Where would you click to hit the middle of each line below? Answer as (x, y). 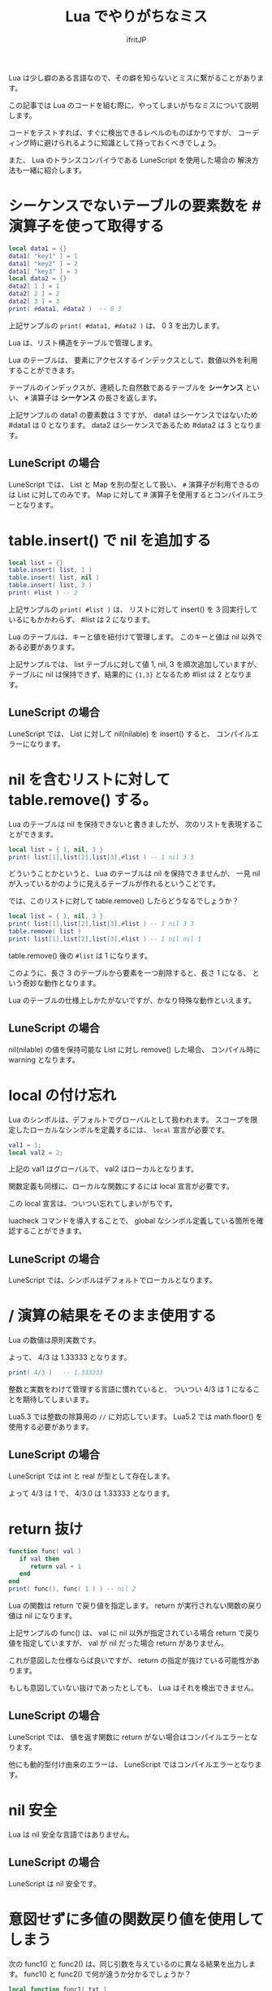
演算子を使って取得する (86, 226)
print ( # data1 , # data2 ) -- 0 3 (65, 309)
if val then (39, 1559)
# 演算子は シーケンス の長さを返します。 (93, 397)
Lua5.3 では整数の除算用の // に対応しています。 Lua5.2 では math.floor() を (136, 1417)
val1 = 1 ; (25, 1145)
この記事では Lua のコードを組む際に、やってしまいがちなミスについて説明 (134, 105)
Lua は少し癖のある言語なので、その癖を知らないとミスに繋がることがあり (133, 77)
